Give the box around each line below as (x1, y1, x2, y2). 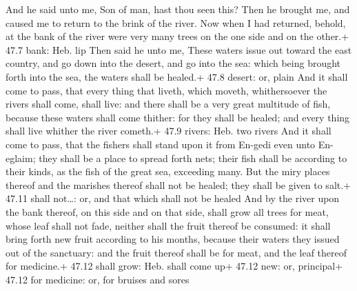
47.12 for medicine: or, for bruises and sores (6, 272, 190, 286)
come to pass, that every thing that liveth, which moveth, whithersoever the (6, 83, 327, 97)
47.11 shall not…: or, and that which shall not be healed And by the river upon (6, 191, 340, 205)
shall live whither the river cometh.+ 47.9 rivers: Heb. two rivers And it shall (6, 123, 331, 138)
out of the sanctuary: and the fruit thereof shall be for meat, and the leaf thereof (6, 245, 347, 259)
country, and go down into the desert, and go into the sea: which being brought (6, 56, 341, 70)
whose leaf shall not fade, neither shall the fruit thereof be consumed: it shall (6, 218, 331, 232)
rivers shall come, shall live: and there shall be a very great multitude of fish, (6, 97, 331, 111)
